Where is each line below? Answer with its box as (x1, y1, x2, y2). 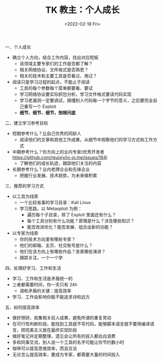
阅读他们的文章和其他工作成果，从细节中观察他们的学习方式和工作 (19, 136, 153, 142)
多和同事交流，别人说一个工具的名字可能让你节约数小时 (12, 339, 124, 345)
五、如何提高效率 (5, 304, 40, 310)
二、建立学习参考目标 (5, 120, 48, 126)
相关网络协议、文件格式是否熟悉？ (19, 67, 89, 73)
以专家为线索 (12, 230, 38, 236)
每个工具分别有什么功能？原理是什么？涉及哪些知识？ (27, 218, 135, 224)
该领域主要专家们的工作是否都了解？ (19, 60, 93, 66)
